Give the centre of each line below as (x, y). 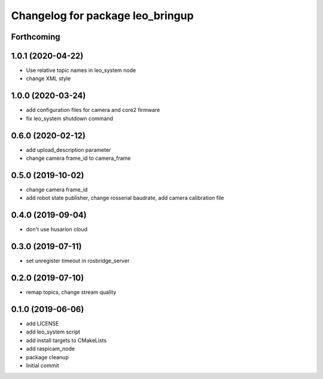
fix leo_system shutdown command (70, 118)
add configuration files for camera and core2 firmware (93, 110)
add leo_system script (53, 332)
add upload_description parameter (68, 150)
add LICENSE (42, 323)
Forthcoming (36, 37)
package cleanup (47, 357)
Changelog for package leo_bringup (102, 16)
